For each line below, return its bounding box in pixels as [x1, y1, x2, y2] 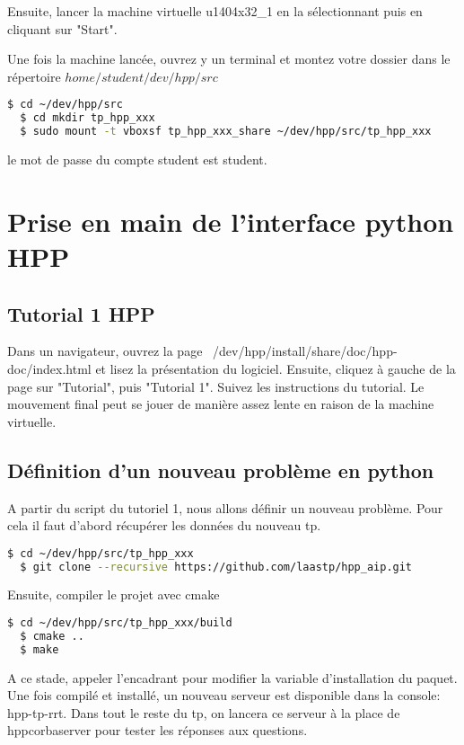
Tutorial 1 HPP [7, 299, 155, 327]
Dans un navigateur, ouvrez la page [7, 341, 203, 360]
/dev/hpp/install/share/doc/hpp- [213, 341, 398, 360]
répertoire [7, 67, 61, 85]
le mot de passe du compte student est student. [7, 150, 267, 168]
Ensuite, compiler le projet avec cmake [7, 585, 220, 604]
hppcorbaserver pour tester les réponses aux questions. [7, 721, 308, 740]
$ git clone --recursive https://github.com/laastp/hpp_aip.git [20, 560, 413, 573]
